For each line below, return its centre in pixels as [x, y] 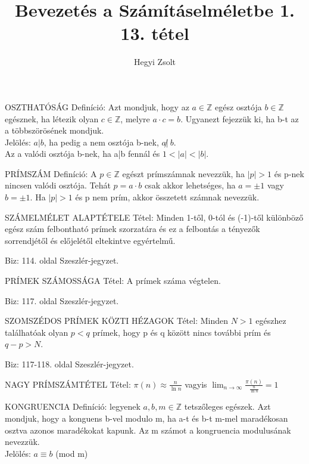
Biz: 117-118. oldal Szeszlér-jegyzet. [69, 364]
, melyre [135, 118]
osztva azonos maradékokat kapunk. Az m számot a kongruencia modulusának [148, 430]
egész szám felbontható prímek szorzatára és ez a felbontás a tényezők [132, 229]
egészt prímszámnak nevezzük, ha [183, 173]
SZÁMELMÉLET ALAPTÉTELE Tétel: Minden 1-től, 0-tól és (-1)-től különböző [154, 217]
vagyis [196, 384]
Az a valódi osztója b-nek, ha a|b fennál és [82, 154]
